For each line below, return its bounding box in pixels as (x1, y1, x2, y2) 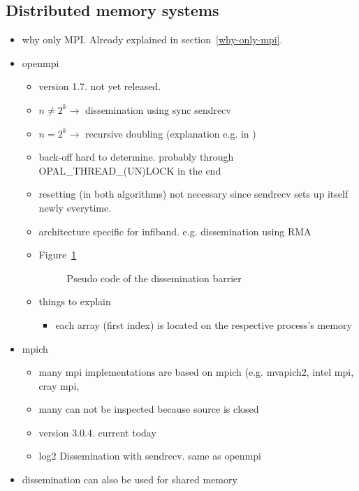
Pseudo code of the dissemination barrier (66, 270, 242, 285)
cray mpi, (38, 378, 80, 393)
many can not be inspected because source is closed (38, 402, 259, 416)
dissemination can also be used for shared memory (22, 472, 237, 487)
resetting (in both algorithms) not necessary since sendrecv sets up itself (38, 186, 349, 201)
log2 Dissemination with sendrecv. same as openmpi (38, 448, 261, 463)
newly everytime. (38, 200, 112, 214)
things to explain (38, 294, 111, 309)
